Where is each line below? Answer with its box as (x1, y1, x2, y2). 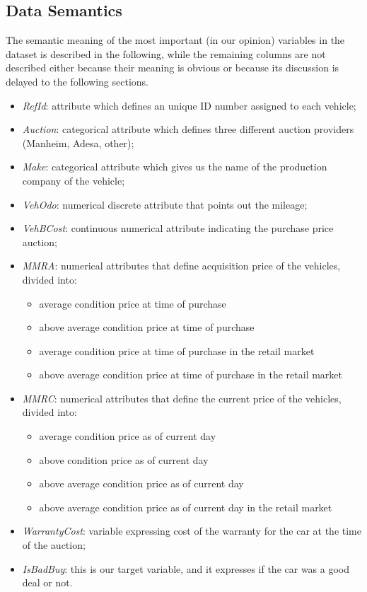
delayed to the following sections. (6, 74, 148, 88)
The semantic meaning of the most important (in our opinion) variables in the (6, 33, 345, 47)
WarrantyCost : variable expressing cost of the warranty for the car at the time (22, 523, 361, 538)
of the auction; (22, 538, 86, 552)
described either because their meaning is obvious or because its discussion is (6, 60, 339, 75)
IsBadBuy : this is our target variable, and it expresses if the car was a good (22, 561, 350, 576)
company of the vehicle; (22, 173, 125, 187)
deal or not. (22, 575, 73, 590)
